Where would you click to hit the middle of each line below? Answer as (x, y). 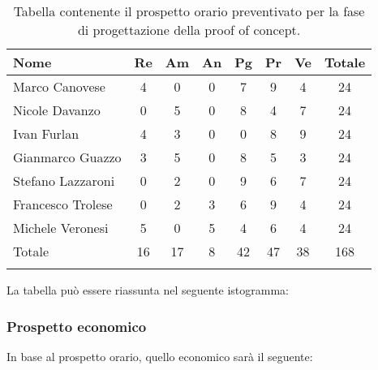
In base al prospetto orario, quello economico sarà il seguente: (160, 356)
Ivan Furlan (46, 133)
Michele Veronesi (61, 228)
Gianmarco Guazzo (67, 157)
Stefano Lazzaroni (64, 181)
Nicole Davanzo (57, 110)
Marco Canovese (59, 86)
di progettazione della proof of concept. (189, 30)
